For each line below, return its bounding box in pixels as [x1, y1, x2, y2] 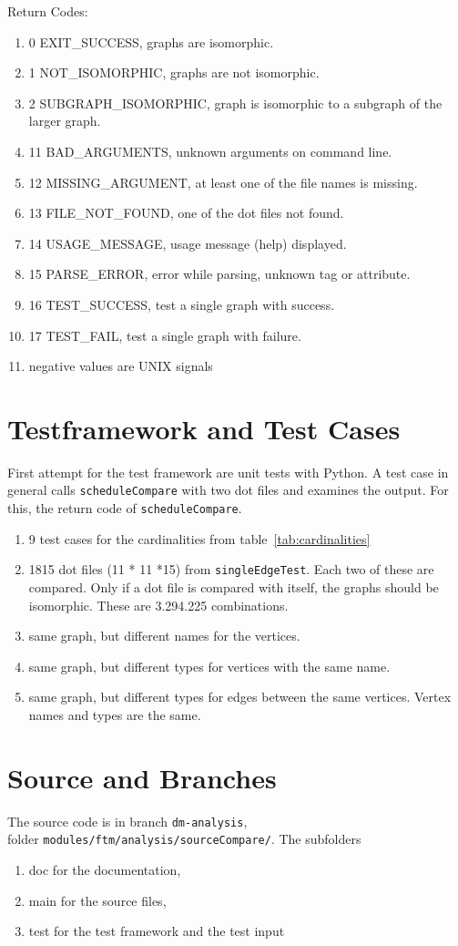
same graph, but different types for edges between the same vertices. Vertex [28, 687, 452, 706]
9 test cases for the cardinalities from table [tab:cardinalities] [28, 529, 371, 548]
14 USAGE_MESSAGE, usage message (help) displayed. [28, 233, 347, 252]
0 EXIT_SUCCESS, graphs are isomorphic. [28, 32, 274, 51]
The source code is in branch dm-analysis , [7, 811, 248, 830]
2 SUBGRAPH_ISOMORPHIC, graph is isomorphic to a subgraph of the [28, 93, 443, 112]
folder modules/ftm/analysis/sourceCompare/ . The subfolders [7, 829, 361, 848]
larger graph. [28, 111, 101, 130]
